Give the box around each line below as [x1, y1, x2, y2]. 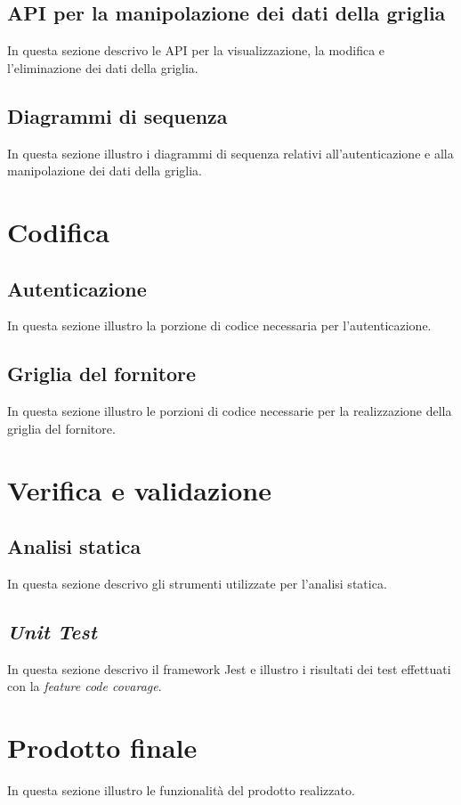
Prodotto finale [7, 729, 198, 766]
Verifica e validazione [7, 471, 271, 508]
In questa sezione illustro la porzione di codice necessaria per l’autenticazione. [7, 316, 432, 335]
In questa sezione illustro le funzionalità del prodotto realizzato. [7, 781, 355, 800]
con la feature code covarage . [7, 677, 162, 695]
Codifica [7, 213, 109, 249]
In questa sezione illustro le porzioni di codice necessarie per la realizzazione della [7, 402, 452, 420]
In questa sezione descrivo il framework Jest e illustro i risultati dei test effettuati [7, 659, 451, 678]
